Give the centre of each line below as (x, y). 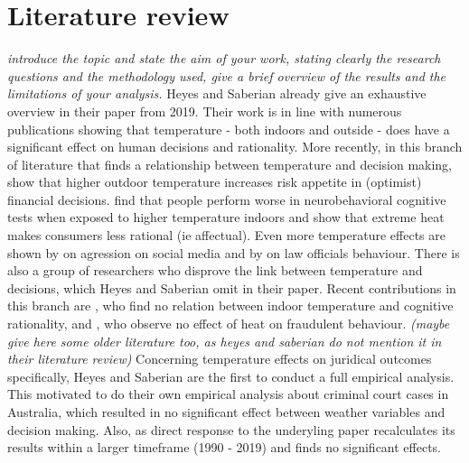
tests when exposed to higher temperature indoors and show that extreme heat (226, 217)
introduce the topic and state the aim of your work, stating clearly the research (224, 58)
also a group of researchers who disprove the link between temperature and (215, 270)
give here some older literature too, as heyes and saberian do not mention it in (225, 341)
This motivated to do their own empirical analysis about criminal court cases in (228, 394)
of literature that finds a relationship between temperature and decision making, (230, 164)
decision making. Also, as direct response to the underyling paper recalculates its (231, 429)
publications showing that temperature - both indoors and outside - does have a (229, 129)
